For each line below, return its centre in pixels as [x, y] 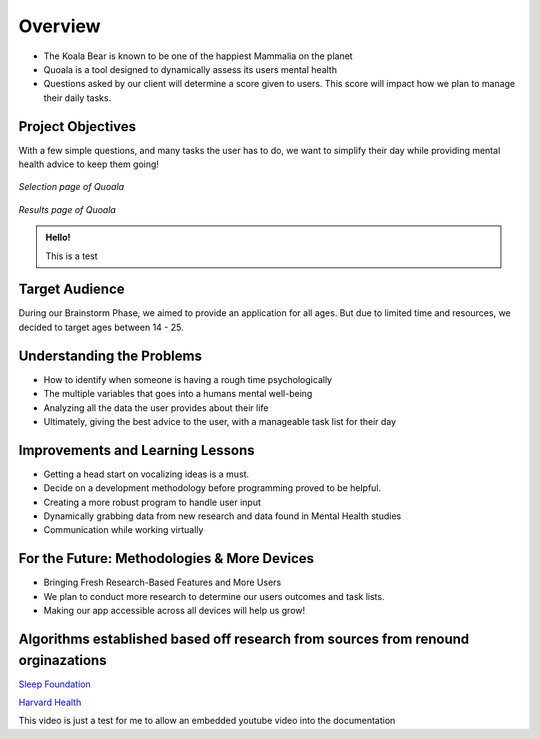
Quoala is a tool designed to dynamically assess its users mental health [190, 69]
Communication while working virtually [123, 530]
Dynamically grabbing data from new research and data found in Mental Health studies [222, 516]
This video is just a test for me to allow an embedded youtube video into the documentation [207, 721]
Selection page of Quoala [71, 187]
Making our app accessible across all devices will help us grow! [174, 611]
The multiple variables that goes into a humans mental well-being [178, 394]
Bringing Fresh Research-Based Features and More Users [162, 582]
